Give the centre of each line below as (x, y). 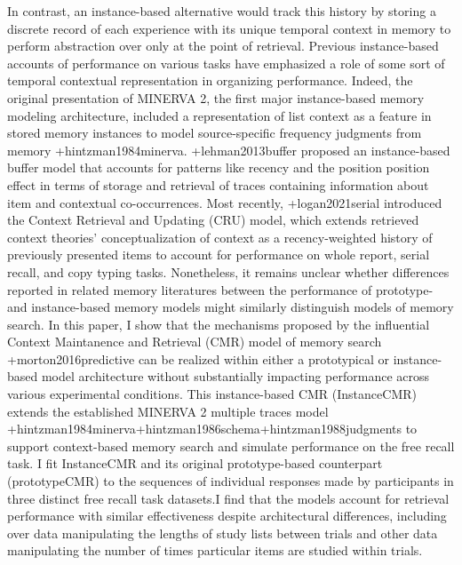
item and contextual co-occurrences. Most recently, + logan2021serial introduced (225, 202)
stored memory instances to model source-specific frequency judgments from (215, 133)
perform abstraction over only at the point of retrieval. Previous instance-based (223, 46)
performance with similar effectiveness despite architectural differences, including (227, 516)
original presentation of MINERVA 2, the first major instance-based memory (216, 97)
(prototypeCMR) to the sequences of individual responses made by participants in (231, 481)
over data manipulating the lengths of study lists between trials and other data (223, 533)
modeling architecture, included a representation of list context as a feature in (219, 115)
